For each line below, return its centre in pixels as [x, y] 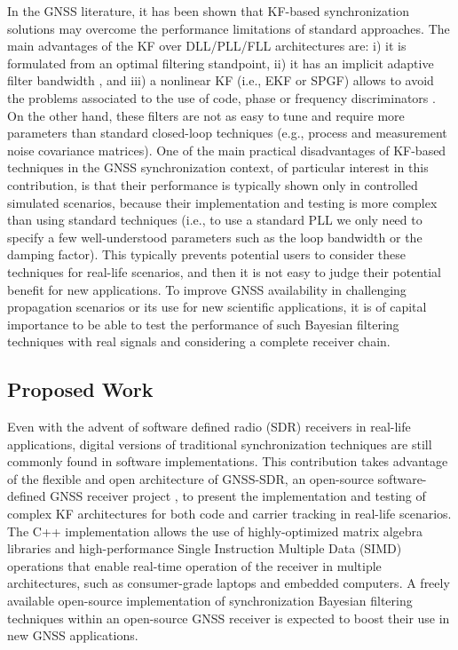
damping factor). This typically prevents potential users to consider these [207, 254]
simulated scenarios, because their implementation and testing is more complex [222, 202]
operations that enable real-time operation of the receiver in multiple [194, 565]
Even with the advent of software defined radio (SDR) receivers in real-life [209, 427]
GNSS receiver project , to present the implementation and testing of [238, 496]
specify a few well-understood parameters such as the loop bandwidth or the [215, 237]
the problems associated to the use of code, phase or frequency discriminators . [221, 97]
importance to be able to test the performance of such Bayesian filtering [203, 324]
